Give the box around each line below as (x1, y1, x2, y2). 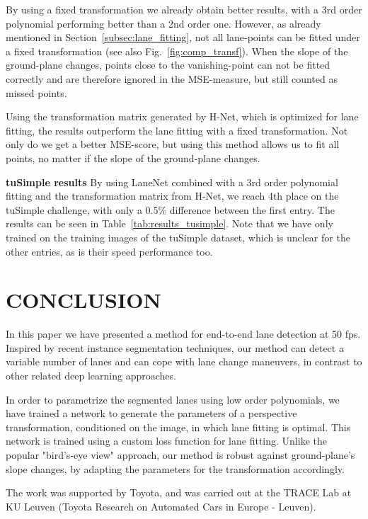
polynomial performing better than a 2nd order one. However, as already (6, 16, 321, 30)
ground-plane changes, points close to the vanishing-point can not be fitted (6, 57, 330, 72)
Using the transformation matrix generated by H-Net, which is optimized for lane (6, 109, 359, 124)
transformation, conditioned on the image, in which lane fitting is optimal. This (6, 419, 351, 434)
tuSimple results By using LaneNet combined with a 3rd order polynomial (6, 174, 338, 189)
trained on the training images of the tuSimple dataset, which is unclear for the (6, 229, 350, 244)
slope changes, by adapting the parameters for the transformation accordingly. (6, 461, 345, 476)
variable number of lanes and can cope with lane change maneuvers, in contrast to (6, 354, 362, 369)
